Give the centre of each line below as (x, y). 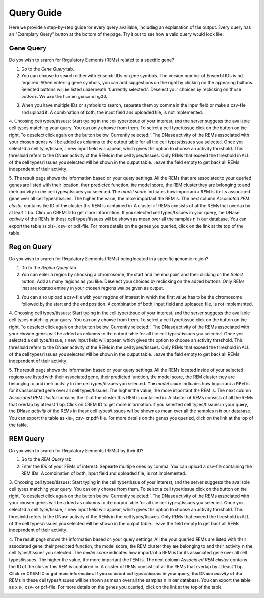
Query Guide (35, 13)
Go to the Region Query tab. (49, 267)
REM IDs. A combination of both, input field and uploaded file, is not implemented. (104, 473)
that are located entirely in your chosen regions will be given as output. (93, 288)
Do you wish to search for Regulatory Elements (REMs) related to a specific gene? (91, 60)
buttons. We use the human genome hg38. (64, 96)
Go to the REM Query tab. (47, 459)
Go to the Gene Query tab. (48, 69)
